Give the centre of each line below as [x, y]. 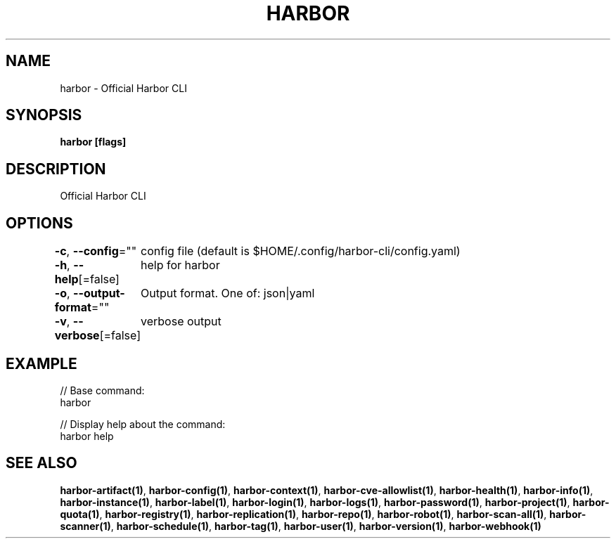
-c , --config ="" [96, 251]
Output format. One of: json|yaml [228, 293]
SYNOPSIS [44, 115]
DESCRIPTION [56, 169]
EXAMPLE [41, 363]
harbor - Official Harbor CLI [123, 88]
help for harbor [180, 265]
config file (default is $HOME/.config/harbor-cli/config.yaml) [301, 251]
